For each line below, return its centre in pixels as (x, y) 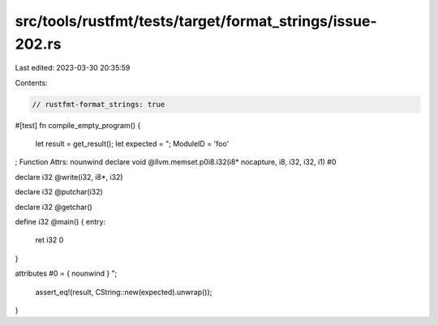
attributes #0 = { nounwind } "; (66, 274)
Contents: (31, 83)
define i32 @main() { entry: (60, 222)
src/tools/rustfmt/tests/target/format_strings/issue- (196, 21)
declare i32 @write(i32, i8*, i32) (69, 177)
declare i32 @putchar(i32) (59, 192)
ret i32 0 (49, 240)
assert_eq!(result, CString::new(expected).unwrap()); (124, 292)
